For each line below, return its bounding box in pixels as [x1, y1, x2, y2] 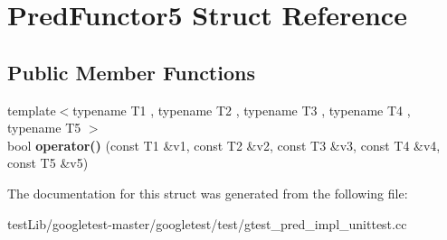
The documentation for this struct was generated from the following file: [7, 183, 408, 202]
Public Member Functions [7, 58, 255, 86]
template [7, 100, 56, 119]
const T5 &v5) [7, 153, 89, 172]
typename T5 [7, 118, 81, 137]
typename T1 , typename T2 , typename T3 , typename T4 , [72, 100, 411, 119]
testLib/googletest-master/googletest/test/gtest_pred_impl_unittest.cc [7, 214, 407, 233]
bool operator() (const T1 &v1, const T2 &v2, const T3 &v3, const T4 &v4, [7, 135, 441, 154]
